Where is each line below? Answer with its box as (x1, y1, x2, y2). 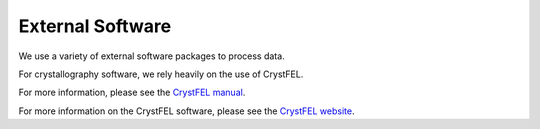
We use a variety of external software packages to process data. (18, 50, 285, 62)
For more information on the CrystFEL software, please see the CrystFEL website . (18, 105, 355, 117)
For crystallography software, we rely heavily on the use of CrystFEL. (18, 68, 304, 80)
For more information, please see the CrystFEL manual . (18, 86, 246, 99)
